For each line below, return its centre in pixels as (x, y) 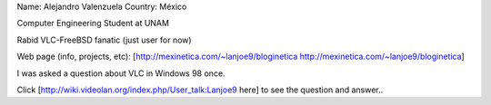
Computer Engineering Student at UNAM (93, 24)
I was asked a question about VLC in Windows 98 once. (121, 73)
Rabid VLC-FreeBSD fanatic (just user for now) (104, 40)
